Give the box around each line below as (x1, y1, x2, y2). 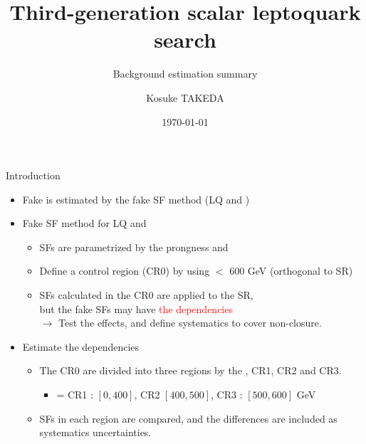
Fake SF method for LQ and (22, 216, 147, 231)
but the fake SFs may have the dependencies (39, 301, 233, 316)
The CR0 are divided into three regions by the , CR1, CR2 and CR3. (39, 363, 342, 378)
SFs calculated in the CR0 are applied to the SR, (39, 287, 253, 302)
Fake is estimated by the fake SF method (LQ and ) (22, 191, 250, 206)
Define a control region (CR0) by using (39, 263, 210, 278)
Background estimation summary (113, 66, 258, 81)
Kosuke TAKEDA (146, 90, 224, 105)
